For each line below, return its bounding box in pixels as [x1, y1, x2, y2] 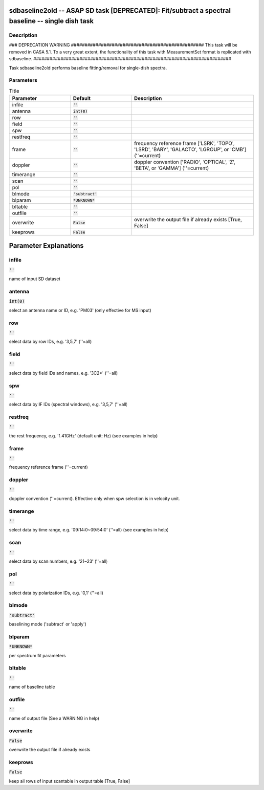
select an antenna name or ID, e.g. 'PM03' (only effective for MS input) [9, 307, 152, 313]
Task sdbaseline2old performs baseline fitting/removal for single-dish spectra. [9, 65, 167, 71]
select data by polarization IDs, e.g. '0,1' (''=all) [9, 590, 104, 596]
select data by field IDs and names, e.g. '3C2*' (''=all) [9, 370, 118, 376]
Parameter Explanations [9, 241, 84, 250]
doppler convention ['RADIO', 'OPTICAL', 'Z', [134, 159, 236, 166]
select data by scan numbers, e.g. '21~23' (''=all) [9, 558, 108, 564]
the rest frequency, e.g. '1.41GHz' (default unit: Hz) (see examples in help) [9, 432, 158, 438]
